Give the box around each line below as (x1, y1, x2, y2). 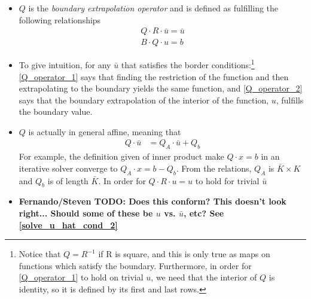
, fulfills (276, 93, 304, 106)
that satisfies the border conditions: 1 (121, 57, 255, 71)
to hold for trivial (195, 174, 260, 187)
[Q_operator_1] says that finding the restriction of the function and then (19, 70, 289, 83)
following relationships (19, 13, 101, 26)
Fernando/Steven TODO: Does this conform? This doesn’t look (19, 195, 286, 208)
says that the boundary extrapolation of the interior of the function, (19, 93, 269, 106)
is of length (47, 174, 89, 187)
